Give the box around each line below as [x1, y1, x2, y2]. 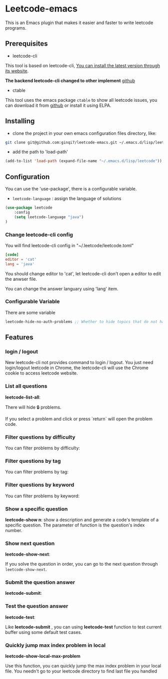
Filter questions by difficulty [5, 433, 75, 440]
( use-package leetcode [5, 205, 52, 211]
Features [5, 333, 33, 342]
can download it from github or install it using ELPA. [5, 102, 111, 108]
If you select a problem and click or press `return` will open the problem [5, 416, 153, 422]
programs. [5, 25, 26, 31]
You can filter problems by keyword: [5, 492, 80, 499]
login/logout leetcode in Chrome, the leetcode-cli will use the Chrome [5, 365, 148, 371]
